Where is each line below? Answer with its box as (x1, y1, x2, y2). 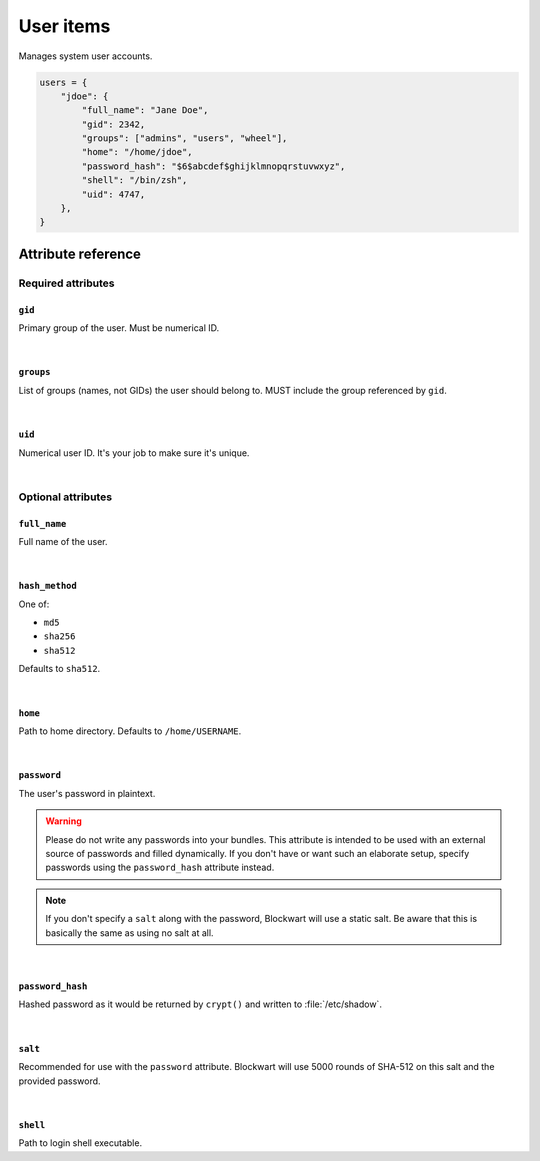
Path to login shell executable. (18, 1137, 143, 1149)
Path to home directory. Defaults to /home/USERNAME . (18, 725, 242, 737)
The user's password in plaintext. (18, 787, 156, 799)
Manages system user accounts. (18, 50, 153, 62)
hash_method (18, 580, 77, 592)
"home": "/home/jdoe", (81, 146, 194, 158)
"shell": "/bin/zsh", (81, 175, 188, 186)
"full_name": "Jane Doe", (81, 105, 209, 116)
